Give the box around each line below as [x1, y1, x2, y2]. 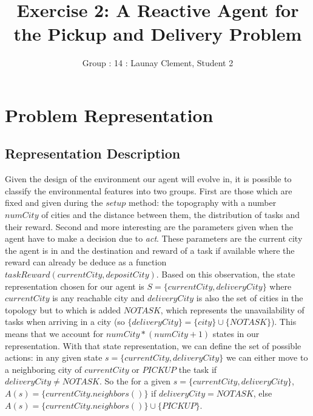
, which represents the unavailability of [160, 303, 305, 316]
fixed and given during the [5, 196, 103, 209]
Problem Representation [5, 102, 214, 127]
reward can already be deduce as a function [5, 256, 167, 268]
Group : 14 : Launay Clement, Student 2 [82, 56, 234, 69]
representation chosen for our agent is [5, 279, 144, 292]
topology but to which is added [5, 303, 121, 316]
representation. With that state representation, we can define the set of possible [5, 339, 301, 352]
